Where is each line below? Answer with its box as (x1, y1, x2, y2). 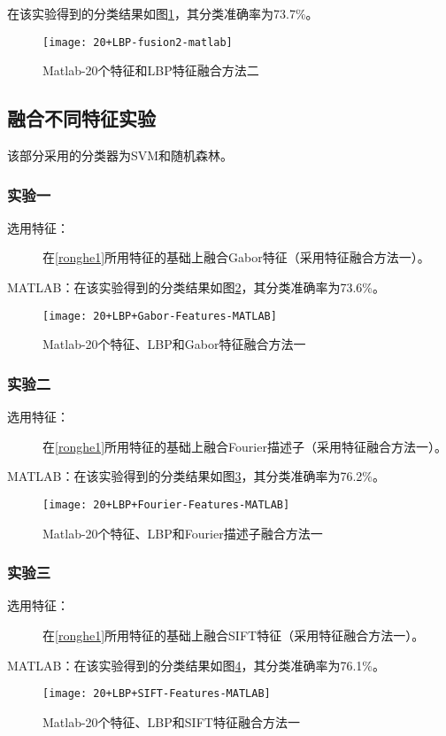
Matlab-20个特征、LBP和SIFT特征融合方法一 (42, 712, 300, 731)
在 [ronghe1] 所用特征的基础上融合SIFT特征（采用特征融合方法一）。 (42, 625, 425, 644)
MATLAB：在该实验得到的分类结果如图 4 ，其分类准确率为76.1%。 (7, 655, 386, 674)
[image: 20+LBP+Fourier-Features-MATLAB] (42, 498, 290, 511)
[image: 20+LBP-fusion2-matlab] (42, 35, 233, 49)
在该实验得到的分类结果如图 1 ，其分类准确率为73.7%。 (7, 4, 319, 22)
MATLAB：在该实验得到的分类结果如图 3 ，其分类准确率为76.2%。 (7, 467, 386, 485)
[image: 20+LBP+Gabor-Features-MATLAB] (42, 309, 277, 322)
